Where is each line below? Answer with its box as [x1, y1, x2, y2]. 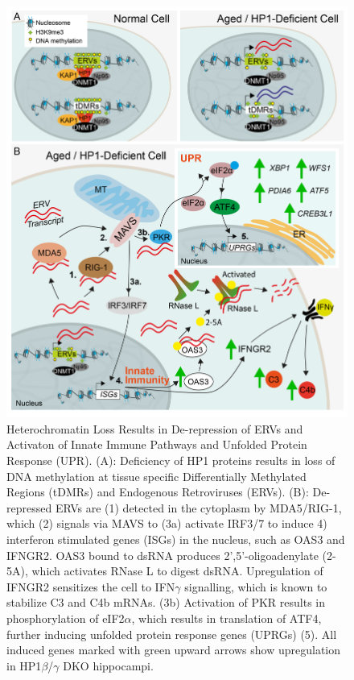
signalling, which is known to [184, 578, 327, 595]
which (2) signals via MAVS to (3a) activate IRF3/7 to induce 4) [6, 515, 327, 532]
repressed [6, 499, 52, 516]
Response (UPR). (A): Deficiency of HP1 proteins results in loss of [6, 451, 335, 468]
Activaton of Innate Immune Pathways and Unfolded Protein [6, 436, 307, 453]
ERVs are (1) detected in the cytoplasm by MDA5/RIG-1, [55, 499, 342, 516]
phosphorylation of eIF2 [6, 609, 125, 626]
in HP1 [6, 657, 42, 674]
